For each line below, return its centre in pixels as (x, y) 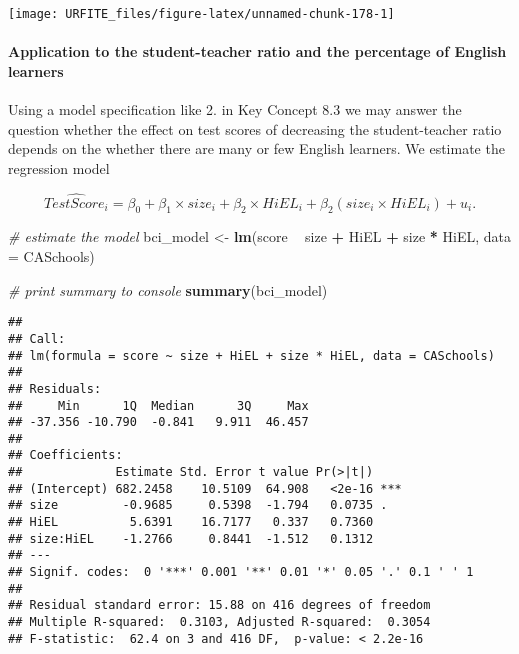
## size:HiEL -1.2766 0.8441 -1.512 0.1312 (191, 538)
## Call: (37, 338)
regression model (59, 167)
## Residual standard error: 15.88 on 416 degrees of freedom (219, 605)
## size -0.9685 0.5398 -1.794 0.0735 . (198, 505)
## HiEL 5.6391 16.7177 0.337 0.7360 (191, 522)
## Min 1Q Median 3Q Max (158, 405)
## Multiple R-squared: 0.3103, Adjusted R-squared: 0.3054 (219, 622)
